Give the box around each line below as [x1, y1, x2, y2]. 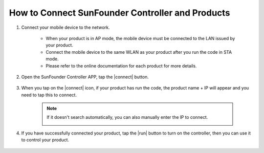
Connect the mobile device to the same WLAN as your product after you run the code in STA [45, 49, 232, 55]
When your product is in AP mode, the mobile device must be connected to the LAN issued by [45, 35, 235, 41]
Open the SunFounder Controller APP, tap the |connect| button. [21, 74, 149, 80]
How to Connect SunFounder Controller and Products [9, 7, 230, 18]
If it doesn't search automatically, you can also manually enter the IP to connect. [46, 114, 208, 120]
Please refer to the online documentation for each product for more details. [45, 63, 197, 68]
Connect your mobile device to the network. [21, 24, 110, 30]
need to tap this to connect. [21, 92, 77, 98]
